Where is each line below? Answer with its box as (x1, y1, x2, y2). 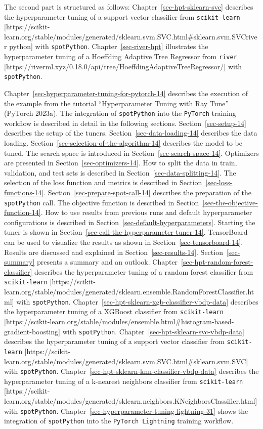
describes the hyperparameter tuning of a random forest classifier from (34, 266, 253, 277)
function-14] (4, 207, 41, 218)
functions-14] (4, 187, 44, 197)
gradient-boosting (4, 326, 59, 336)
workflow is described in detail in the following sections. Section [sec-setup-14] (4, 117, 246, 128)
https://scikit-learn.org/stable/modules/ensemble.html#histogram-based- (6, 316, 234, 326)
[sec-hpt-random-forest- (181, 256, 253, 267)
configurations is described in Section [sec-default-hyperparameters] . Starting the (4, 217, 255, 227)
